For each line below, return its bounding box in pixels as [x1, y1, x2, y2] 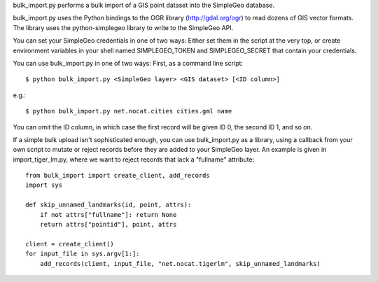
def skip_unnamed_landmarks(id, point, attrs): [25, 201, 192, 209]
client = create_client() [25, 240, 115, 248]
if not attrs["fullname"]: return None [39, 211, 177, 218]
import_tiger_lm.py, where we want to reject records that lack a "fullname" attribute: [13, 155, 255, 164]
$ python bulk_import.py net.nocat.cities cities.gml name [25, 107, 232, 115]
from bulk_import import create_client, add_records [25, 171, 210, 180]
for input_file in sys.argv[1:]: [25, 250, 140, 258]
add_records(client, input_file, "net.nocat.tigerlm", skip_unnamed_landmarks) [39, 260, 321, 267]
